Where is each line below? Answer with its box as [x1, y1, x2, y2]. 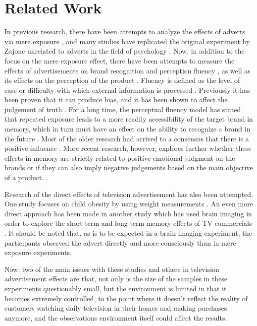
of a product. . [4, 172, 48, 183]
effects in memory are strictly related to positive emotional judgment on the [4, 152, 235, 163]
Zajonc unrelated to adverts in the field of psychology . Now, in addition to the [4, 46, 245, 56]
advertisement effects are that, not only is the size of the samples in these [4, 273, 228, 284]
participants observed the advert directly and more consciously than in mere [4, 237, 236, 248]
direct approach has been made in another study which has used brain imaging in [4, 208, 252, 218]
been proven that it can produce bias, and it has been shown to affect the [4, 94, 228, 105]
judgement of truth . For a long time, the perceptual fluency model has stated [4, 104, 241, 114]
